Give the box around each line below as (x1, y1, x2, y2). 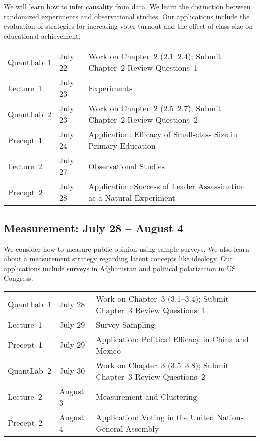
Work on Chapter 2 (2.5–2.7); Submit (88, 102, 221, 114)
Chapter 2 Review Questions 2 (88, 114, 198, 126)
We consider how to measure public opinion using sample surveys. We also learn (4, 243, 249, 254)
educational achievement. (4, 30, 81, 41)
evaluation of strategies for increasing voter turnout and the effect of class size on (4, 21, 253, 31)
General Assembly (96, 422, 159, 434)
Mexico (96, 344, 121, 356)
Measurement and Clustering (96, 391, 197, 403)
